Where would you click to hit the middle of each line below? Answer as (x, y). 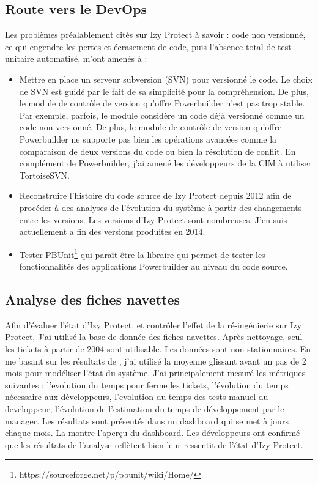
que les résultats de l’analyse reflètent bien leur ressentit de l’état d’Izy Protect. (154, 444)
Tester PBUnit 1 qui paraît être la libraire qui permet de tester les (142, 253)
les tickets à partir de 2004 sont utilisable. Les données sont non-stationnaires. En (158, 348)
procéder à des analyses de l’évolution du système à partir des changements (161, 207)
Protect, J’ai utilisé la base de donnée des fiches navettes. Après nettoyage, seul (154, 337)
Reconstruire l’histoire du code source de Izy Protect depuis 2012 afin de (155, 195)
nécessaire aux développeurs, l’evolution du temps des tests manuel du (137, 397)
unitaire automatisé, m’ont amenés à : (76, 58)
